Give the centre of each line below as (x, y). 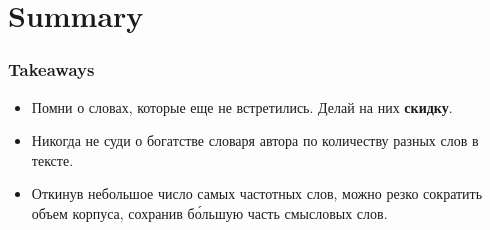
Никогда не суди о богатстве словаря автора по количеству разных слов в (255, 140)
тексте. (52, 159)
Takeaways (51, 69)
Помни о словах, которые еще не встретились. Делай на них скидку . (242, 106)
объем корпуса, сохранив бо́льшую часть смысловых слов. (209, 212)
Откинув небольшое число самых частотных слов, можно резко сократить (257, 193)
